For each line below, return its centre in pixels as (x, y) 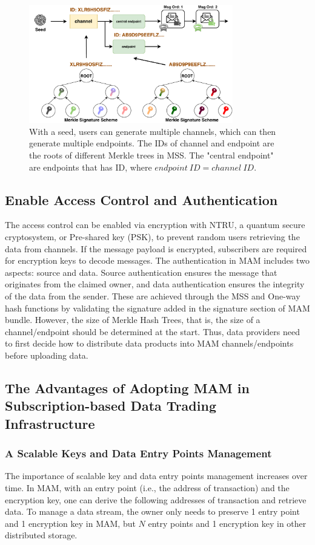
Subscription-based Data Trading (111, 406)
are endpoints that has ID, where (91, 167)
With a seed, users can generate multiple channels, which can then (153, 131)
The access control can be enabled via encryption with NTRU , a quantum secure (155, 225)
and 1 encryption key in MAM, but (70, 523)
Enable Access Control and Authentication (141, 199)
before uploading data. (47, 355)
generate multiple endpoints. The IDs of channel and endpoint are (152, 143)
